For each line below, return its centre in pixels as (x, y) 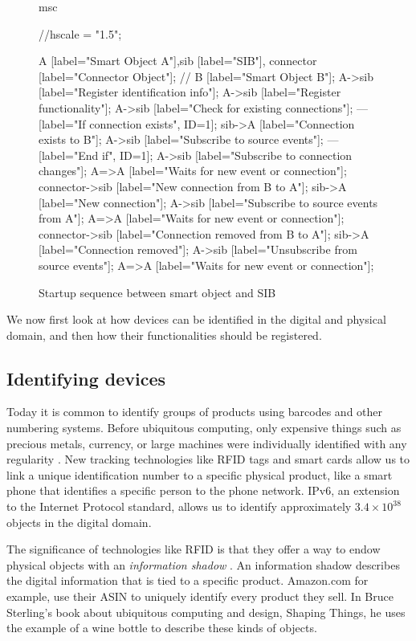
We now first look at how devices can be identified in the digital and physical (196, 319)
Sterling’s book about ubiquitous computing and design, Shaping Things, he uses (206, 612)
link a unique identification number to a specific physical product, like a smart (200, 474)
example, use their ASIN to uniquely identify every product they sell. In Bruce (200, 596)
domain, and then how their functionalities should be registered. (164, 335)
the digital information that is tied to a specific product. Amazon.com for (188, 580)
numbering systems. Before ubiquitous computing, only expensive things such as (204, 428)
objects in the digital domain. (79, 522)
